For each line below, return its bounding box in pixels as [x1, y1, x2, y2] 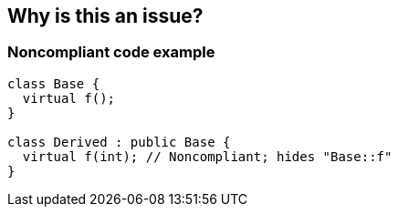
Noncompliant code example [7, 43, 215, 62]
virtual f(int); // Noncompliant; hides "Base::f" [22, 148, 393, 164]
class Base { [7, 76, 100, 91]
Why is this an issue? [7, 5, 204, 27]
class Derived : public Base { [7, 134, 231, 149]
